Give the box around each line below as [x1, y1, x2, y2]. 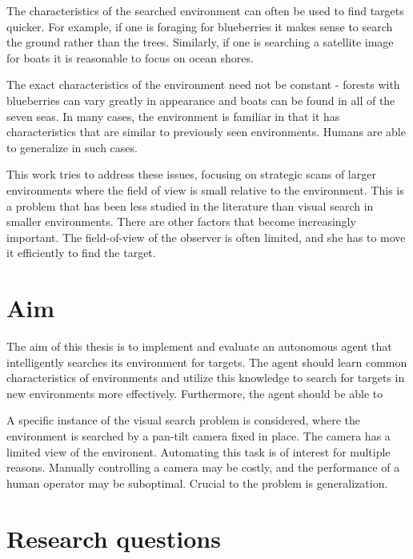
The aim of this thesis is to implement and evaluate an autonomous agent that [6, 338, 392, 355]
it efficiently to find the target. [6, 244, 156, 261]
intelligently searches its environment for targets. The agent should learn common [6, 353, 407, 370]
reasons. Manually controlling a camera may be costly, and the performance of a [6, 459, 400, 476]
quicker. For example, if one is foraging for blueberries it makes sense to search [6, 18, 393, 34]
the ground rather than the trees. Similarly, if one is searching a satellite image [6, 34, 394, 50]
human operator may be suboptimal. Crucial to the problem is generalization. [6, 474, 388, 491]
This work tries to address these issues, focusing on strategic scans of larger [6, 166, 376, 183]
